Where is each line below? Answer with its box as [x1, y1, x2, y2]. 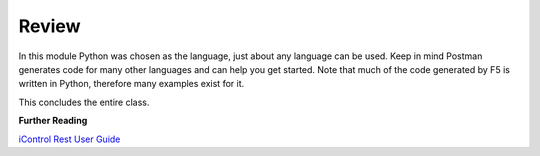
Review [18, 15, 81, 37]
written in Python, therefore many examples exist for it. [18, 78, 245, 90]
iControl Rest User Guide [18, 133, 121, 145]
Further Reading [18, 115, 88, 127]
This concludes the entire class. [18, 96, 150, 108]
